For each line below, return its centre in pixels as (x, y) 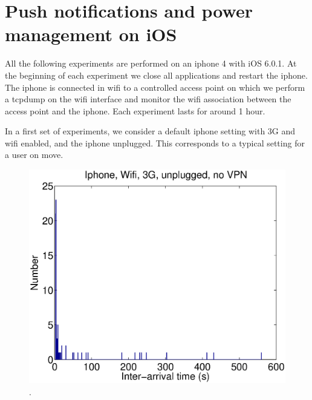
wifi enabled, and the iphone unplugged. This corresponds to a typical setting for (155, 143)
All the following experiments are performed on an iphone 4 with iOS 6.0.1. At (151, 63)
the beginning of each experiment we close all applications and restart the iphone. (156, 75)
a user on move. (34, 155)
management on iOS (91, 34)
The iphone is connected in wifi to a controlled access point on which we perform (155, 87)
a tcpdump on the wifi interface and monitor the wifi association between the (148, 99)
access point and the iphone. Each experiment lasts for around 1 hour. (135, 110)
